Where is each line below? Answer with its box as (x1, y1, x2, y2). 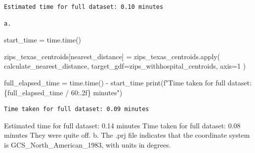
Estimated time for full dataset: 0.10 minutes (4, 3, 164, 10)
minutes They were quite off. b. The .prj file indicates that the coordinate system (4, 130, 250, 140)
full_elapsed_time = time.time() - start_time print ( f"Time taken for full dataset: (4, 77, 252, 87)
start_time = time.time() (4, 35, 82, 45)
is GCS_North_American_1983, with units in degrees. (4, 139, 171, 150)
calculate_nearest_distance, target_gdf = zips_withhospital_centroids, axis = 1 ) (4, 61, 246, 71)
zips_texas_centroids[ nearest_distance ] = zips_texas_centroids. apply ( (4, 51, 220, 61)
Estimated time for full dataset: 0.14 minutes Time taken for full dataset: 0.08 (4, 120, 241, 130)
